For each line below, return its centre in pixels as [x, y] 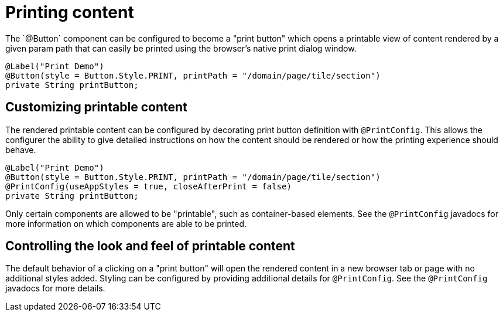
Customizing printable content [96, 107]
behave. [21, 149]
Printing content [70, 12]
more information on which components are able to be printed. [126, 223]
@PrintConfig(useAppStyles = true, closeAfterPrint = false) [148, 186]
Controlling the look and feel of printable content [150, 246]
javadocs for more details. [55, 288]
